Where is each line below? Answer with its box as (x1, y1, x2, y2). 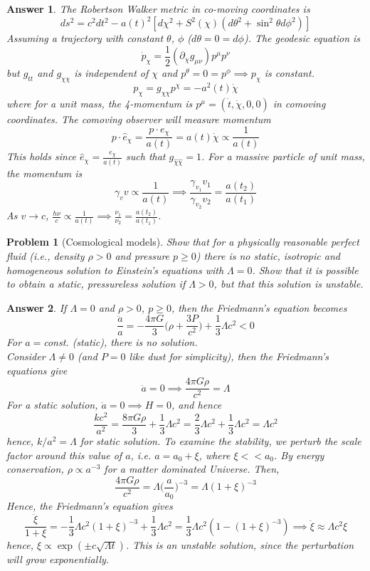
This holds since (6, 149, 77, 164)
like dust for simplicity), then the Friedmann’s (129, 349, 329, 364)
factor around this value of (6, 447, 122, 462)
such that (126, 149, 166, 164)
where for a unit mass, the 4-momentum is (6, 95, 193, 110)
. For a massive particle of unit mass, (201, 149, 365, 164)
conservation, (6, 461, 64, 476)
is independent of (74, 66, 149, 80)
